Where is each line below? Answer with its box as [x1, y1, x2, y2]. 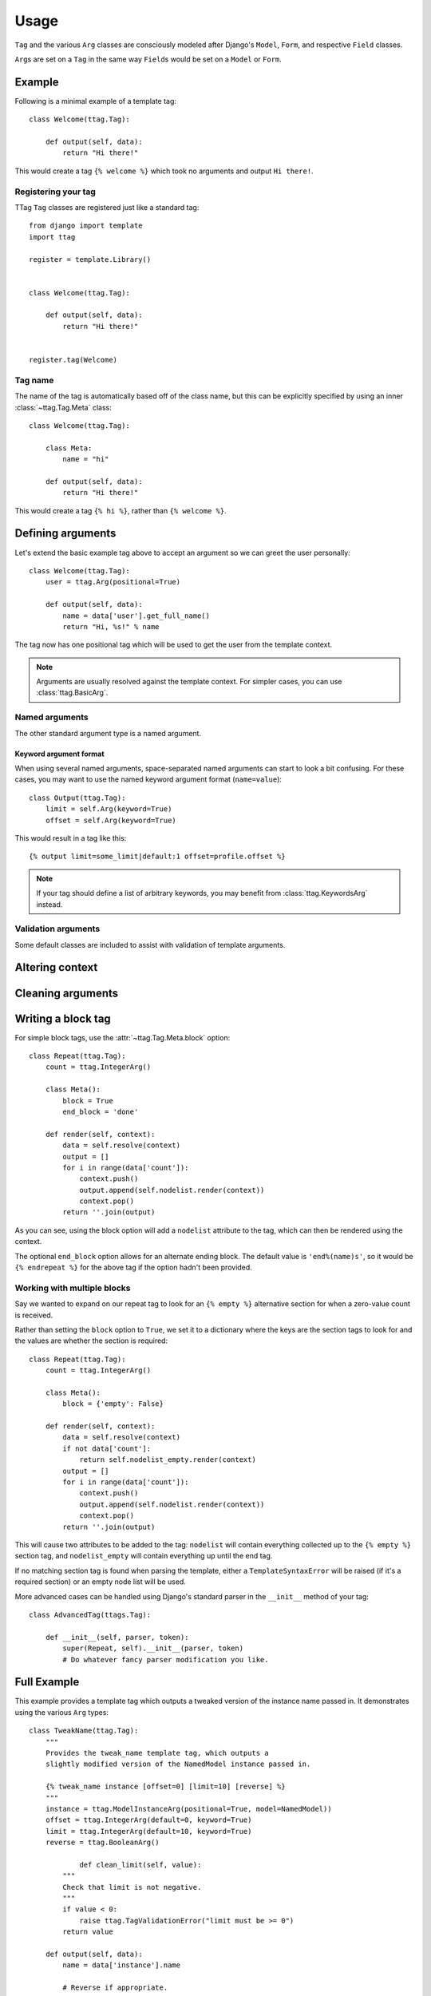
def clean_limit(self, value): [79, 1860, 202, 1869]
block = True [62, 1096, 113, 1105]
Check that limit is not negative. [62, 1883, 202, 1891]
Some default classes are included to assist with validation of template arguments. [14, 940, 286, 949]
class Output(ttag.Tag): [29, 793, 126, 802]
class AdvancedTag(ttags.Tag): [29, 1610, 152, 1619]
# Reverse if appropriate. [62, 1983, 168, 1992]
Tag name [14, 374, 54, 386]
